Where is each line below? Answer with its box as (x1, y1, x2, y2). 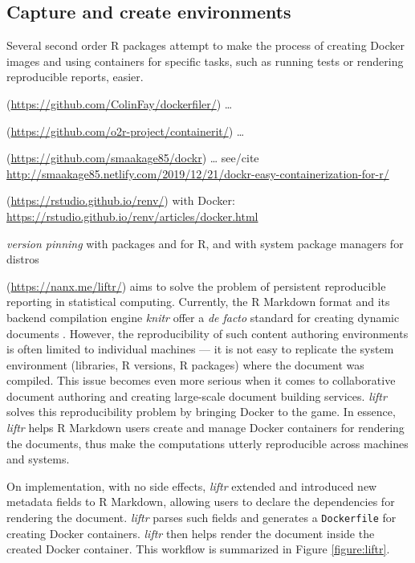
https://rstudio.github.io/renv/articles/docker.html (6, 207, 258, 224)
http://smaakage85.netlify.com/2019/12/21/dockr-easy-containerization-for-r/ (6, 165, 389, 182)
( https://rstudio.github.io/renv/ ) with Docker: (6, 192, 235, 209)
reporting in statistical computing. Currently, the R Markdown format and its (6, 293, 390, 310)
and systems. (6, 451, 70, 467)
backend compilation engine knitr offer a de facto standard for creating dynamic (6, 308, 400, 325)
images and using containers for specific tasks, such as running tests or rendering (6, 52, 404, 69)
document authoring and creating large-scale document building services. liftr (6, 387, 387, 404)
